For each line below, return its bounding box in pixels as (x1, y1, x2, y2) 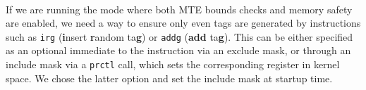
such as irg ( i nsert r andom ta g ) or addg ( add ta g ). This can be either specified (6, 29, 353, 44)
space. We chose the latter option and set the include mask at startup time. (6, 70, 333, 85)
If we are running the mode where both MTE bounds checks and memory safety (6, 1, 353, 16)
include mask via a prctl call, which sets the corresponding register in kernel (6, 57, 340, 72)
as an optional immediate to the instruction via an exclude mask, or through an (6, 43, 351, 58)
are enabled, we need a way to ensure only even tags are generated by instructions (6, 15, 361, 30)
